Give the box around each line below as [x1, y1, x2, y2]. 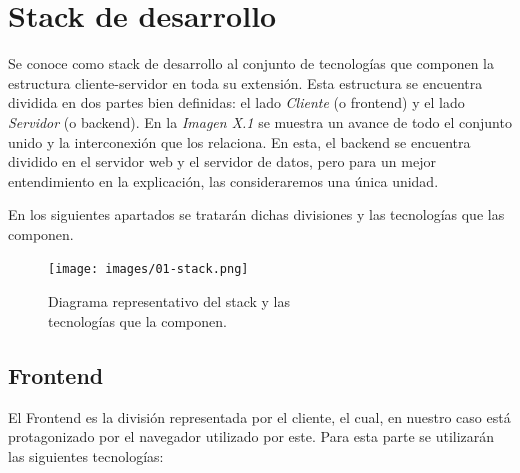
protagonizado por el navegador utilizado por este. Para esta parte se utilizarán [8, 426, 495, 447]
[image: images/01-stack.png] [48, 262, 249, 277]
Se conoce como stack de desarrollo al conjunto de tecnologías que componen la [8, 53, 494, 74]
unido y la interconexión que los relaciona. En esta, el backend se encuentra [8, 131, 471, 152]
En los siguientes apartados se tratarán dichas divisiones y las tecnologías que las [8, 204, 505, 225]
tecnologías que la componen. [48, 310, 227, 331]
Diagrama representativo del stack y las [48, 291, 291, 312]
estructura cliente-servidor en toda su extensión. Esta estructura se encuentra [8, 72, 483, 93]
